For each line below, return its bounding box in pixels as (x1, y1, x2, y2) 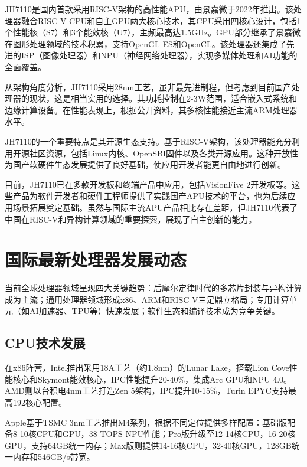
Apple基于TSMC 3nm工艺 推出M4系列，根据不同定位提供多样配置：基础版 (5, 416, 287, 428)
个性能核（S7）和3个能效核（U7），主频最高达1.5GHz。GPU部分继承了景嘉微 (5, 26, 301, 38)
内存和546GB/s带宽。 (12, 450, 95, 463)
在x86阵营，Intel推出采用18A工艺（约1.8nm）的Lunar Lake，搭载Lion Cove (5, 361, 289, 374)
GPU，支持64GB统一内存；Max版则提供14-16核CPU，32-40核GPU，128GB (5, 439, 292, 451)
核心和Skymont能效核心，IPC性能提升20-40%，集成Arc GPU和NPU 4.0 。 (12, 373, 292, 385)
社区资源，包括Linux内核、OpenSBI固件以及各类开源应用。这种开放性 (29, 146, 299, 159)
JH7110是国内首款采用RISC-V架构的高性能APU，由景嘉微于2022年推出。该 (5, 3, 293, 15)
